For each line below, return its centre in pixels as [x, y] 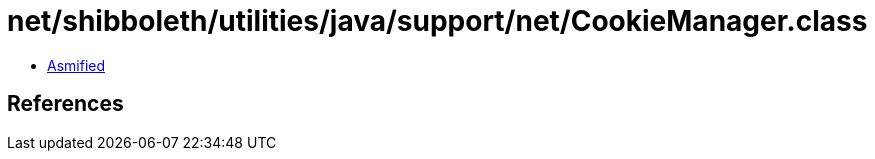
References [65, 104]
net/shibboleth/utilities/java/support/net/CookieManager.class [437, 21]
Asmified [76, 65]
